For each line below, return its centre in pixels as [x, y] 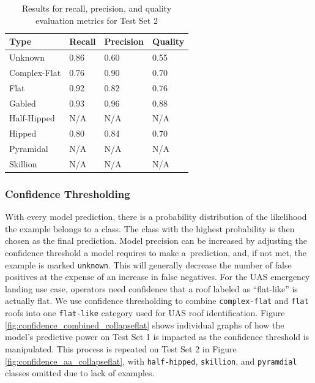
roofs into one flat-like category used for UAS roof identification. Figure [145, 313]
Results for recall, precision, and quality [97, 8]
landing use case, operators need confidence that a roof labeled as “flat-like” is [151, 288]
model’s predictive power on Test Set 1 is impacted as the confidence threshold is [157, 337]
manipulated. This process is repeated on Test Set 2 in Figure [121, 348]
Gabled [23, 103]
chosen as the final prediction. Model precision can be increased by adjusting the [156, 241]
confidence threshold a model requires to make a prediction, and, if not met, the [156, 253]
